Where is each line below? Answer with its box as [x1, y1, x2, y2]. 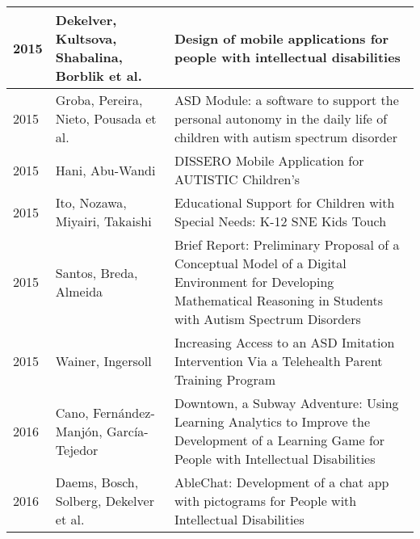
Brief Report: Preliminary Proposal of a [174, 235, 400, 254]
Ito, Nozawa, [55, 193, 127, 212]
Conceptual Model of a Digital [174, 254, 346, 272]
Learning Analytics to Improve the [174, 412, 371, 431]
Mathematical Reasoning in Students [174, 291, 384, 310]
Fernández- [93, 402, 155, 422]
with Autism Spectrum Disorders [174, 310, 361, 328]
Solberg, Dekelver [55, 491, 154, 510]
